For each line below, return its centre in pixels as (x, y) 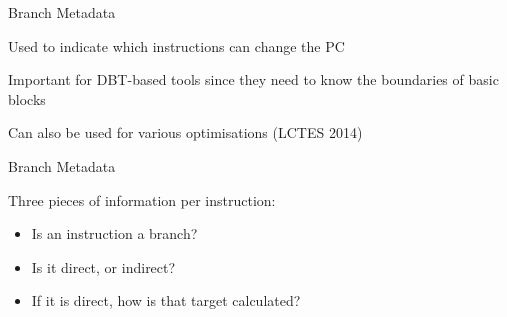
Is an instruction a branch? (114, 233)
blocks (27, 98)
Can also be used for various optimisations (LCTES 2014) (185, 132)
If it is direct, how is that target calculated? (166, 300)
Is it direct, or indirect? (103, 266)
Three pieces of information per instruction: (142, 199)
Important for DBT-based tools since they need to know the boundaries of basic (253, 79)
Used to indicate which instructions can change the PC (176, 45)
